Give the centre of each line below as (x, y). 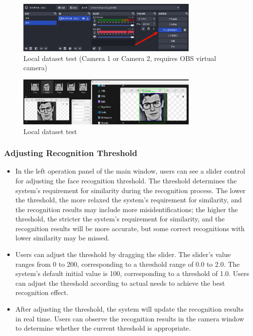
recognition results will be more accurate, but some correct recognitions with (130, 228)
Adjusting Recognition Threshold (71, 153)
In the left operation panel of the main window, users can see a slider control (130, 171)
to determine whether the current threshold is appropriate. (103, 328)
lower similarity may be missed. (62, 238)
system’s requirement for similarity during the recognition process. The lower (130, 190)
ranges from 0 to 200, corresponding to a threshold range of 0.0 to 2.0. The (127, 264)
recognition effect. (42, 292)
